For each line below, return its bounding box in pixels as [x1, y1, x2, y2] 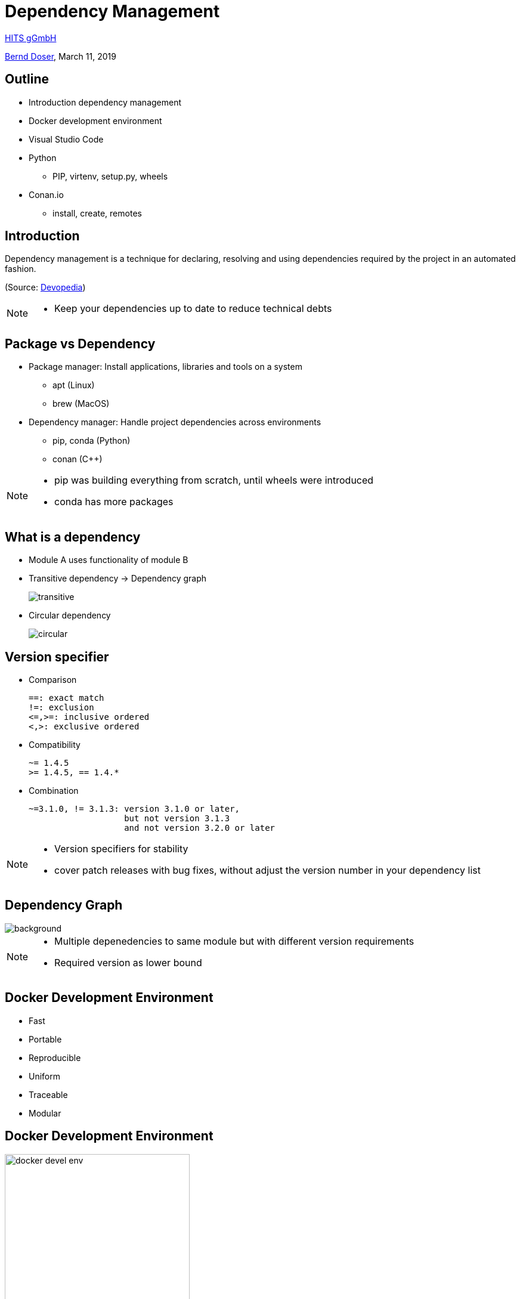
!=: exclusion [29, 702, 94, 712]
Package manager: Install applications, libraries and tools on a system [29, 361, 302, 372]
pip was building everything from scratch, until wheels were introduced [54, 474, 374, 487]
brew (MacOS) [52, 398, 110, 409]
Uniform [29, 1071, 60, 1081]
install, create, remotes [52, 208, 142, 218]
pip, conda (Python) [52, 435, 131, 446]
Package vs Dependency [5, 336, 156, 351]
